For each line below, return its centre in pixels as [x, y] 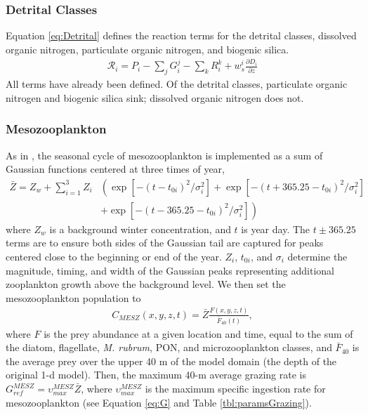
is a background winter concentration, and [140, 229]
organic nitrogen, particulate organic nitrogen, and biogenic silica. [147, 49]
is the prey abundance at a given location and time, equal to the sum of [198, 333]
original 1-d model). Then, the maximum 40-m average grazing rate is [156, 375]
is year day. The [276, 229]
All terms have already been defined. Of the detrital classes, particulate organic [177, 84]
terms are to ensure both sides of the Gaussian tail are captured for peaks [165, 243]
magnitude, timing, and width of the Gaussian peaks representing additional [170, 270]
